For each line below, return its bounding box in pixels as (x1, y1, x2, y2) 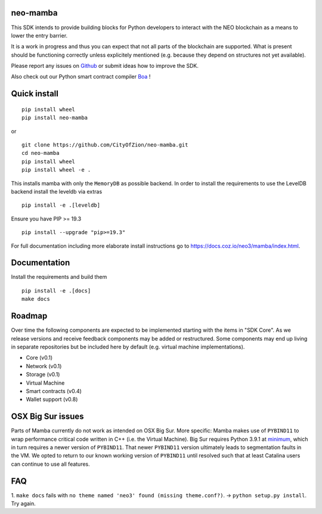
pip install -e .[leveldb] (21, 202, 101, 208)
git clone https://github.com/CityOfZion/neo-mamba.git (21, 142, 188, 148)
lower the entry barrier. (11, 32, 68, 39)
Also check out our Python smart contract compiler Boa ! (11, 73, 151, 80)
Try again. (11, 500, 36, 507)
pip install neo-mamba (21, 114, 88, 122)
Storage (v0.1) (26, 371, 60, 378)
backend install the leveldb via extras (11, 188, 103, 195)
